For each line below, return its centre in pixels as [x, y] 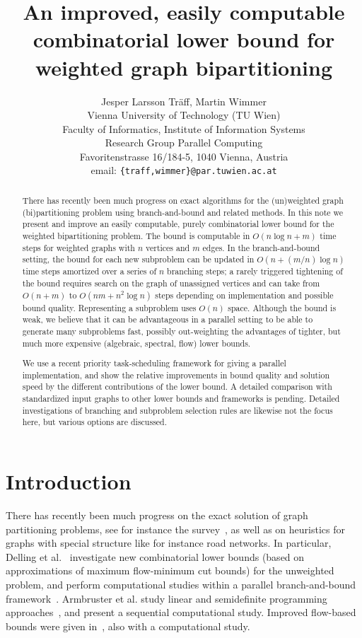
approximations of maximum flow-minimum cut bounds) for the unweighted [170, 570]
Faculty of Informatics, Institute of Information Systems [184, 128]
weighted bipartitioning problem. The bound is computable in [136, 235]
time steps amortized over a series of [89, 271]
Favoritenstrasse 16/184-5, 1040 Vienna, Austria [184, 156]
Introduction [69, 481]
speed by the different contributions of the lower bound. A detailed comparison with [177, 387]
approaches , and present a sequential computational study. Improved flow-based [181, 612]
